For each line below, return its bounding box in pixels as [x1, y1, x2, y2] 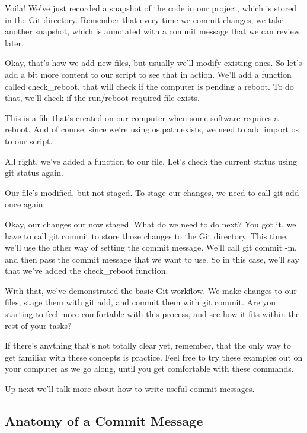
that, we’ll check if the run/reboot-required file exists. [5, 91, 200, 104]
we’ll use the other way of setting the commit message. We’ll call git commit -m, [5, 241, 297, 254]
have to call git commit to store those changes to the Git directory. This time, [5, 229, 289, 242]
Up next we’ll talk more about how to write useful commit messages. [5, 383, 255, 395]
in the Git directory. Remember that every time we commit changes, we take [5, 13, 284, 26]
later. [5, 36, 24, 49]
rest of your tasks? [5, 319, 72, 331]
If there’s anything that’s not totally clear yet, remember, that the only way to [5, 339, 291, 352]
